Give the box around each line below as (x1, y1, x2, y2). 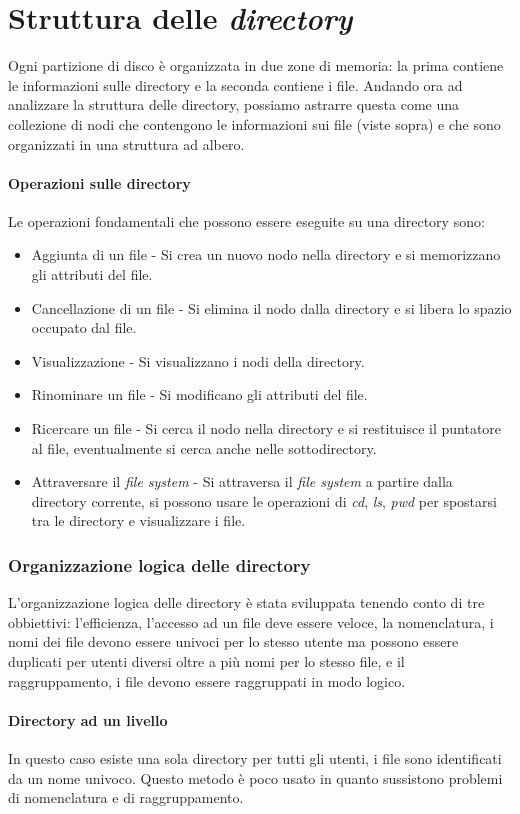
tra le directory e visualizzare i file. (31, 510, 246, 531)
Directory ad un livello (8, 709, 168, 730)
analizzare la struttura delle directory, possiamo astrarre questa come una (8, 94, 460, 115)
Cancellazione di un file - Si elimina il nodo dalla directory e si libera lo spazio (31, 297, 512, 318)
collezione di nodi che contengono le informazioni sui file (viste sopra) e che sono (8, 113, 501, 134)
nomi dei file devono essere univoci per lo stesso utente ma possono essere (8, 631, 459, 652)
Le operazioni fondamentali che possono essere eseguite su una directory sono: (8, 210, 485, 231)
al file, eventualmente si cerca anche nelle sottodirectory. (31, 437, 377, 458)
